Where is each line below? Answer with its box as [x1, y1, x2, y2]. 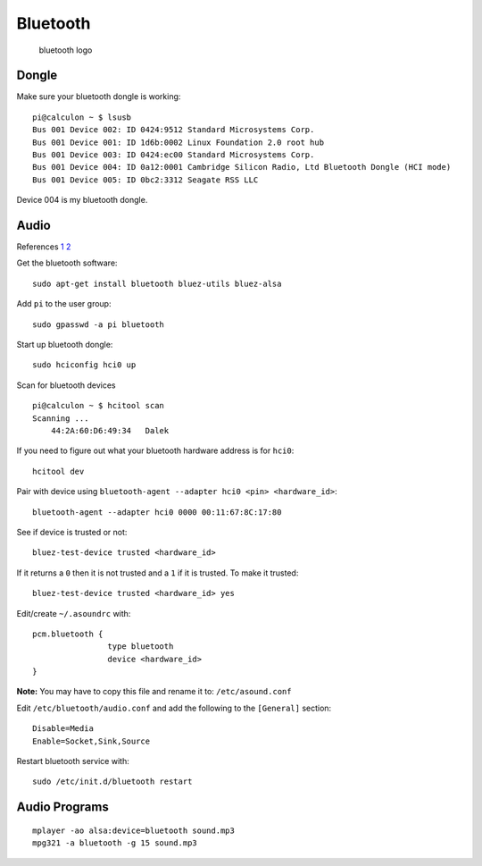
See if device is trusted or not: [16, 526, 128, 537]
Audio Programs [16, 800, 109, 815]
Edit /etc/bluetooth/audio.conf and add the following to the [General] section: [16, 702, 332, 713]
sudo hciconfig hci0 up [32, 360, 137, 370]
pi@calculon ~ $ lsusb [32, 112, 132, 122]
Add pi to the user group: [16, 298, 112, 309]
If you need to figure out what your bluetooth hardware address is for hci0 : [16, 445, 295, 456]
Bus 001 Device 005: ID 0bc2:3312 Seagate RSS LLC [32, 174, 259, 185]
